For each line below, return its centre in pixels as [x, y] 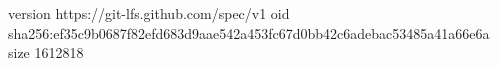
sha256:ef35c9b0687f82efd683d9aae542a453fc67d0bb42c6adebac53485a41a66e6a [249, 32]
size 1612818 [46, 52]
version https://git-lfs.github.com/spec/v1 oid [149, 13]
